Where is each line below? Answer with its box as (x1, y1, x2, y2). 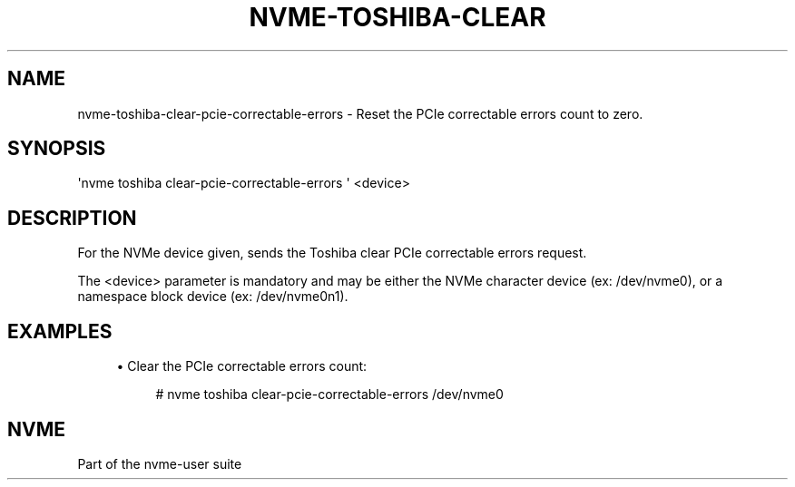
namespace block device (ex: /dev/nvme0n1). (77, 288, 348, 305)
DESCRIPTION (7, 206, 137, 229)
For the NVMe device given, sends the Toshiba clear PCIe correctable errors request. (77, 245, 587, 261)
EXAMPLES (7, 319, 113, 343)
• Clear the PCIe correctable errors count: (116, 358, 368, 375)
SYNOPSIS (7, 137, 106, 161)
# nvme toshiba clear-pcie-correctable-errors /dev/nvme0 (155, 386, 504, 403)
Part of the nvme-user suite (77, 455, 242, 472)
